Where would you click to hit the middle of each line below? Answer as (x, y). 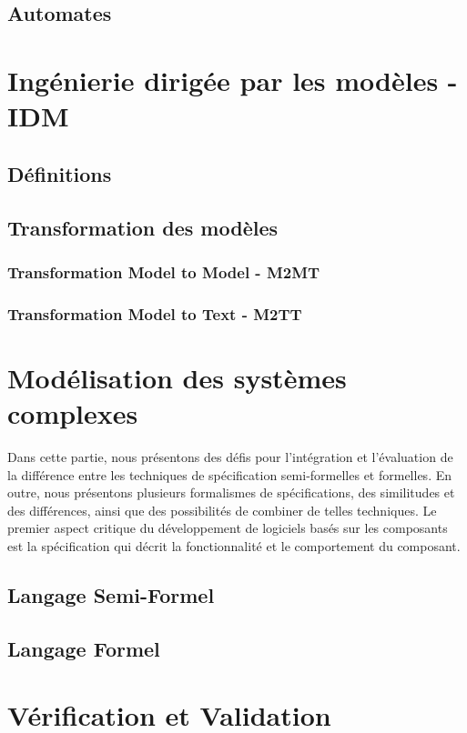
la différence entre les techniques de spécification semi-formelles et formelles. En (230, 474)
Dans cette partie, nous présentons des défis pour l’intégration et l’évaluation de (230, 456)
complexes (73, 412)
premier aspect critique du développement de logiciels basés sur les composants (228, 528)
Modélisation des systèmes (177, 377)
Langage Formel (84, 648)
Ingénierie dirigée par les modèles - (233, 80)
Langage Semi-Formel (111, 594)
